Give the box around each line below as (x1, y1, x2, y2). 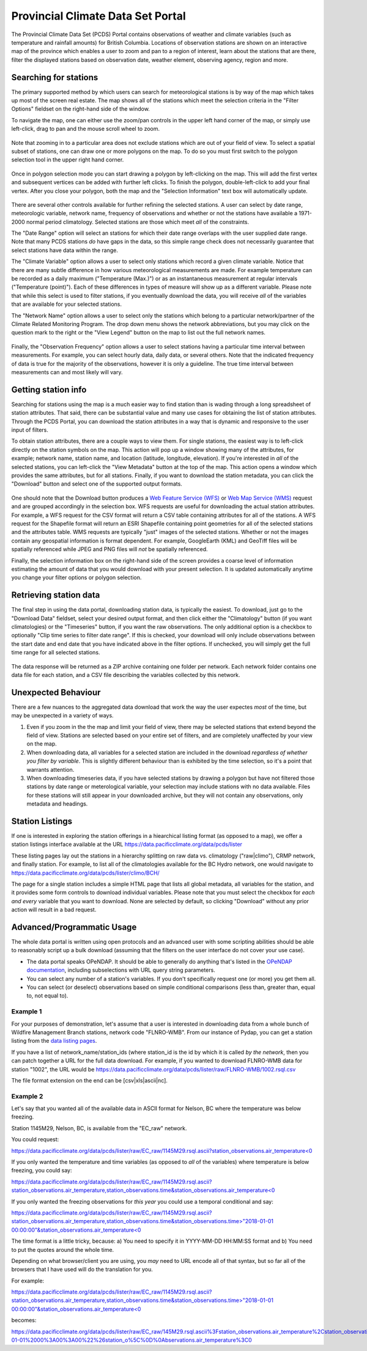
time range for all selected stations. (11, 649, 100, 656)
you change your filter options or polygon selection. (11, 574, 142, 581)
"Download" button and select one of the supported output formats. (11, 480, 183, 487)
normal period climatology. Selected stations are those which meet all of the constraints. (26, 218, 250, 226)
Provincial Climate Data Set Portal (11, 9, 186, 23)
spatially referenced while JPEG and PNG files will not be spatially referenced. (11, 546, 208, 553)
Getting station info (11, 384, 87, 394)
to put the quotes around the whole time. (11, 1246, 114, 1253)
